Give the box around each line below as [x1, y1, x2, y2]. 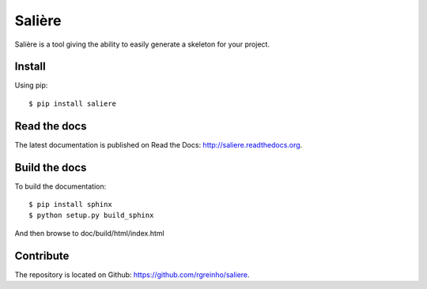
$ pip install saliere [28, 99, 117, 108]
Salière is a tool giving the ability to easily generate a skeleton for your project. [14, 39, 270, 49]
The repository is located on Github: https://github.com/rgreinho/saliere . [14, 269, 250, 280]
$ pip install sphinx [28, 200, 112, 209]
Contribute [14, 249, 70, 262]
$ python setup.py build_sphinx [28, 211, 154, 220]
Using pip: [14, 81, 48, 90]
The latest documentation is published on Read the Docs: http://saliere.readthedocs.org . [14, 140, 303, 149]
